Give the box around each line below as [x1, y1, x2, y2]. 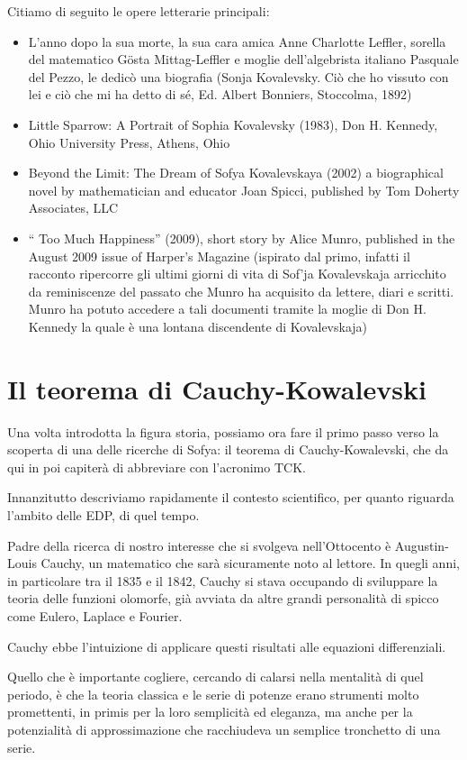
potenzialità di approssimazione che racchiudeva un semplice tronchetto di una [7, 719, 441, 738]
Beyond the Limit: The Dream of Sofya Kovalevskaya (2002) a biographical [28, 163, 444, 182]
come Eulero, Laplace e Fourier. [7, 606, 183, 625]
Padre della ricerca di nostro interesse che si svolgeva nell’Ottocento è [7, 536, 391, 554]
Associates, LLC [28, 198, 119, 217]
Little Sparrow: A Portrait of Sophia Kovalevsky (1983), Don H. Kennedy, [28, 114, 438, 133]
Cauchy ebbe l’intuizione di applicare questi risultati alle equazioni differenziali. [7, 636, 446, 655]
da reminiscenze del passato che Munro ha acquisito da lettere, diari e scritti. [28, 281, 454, 300]
